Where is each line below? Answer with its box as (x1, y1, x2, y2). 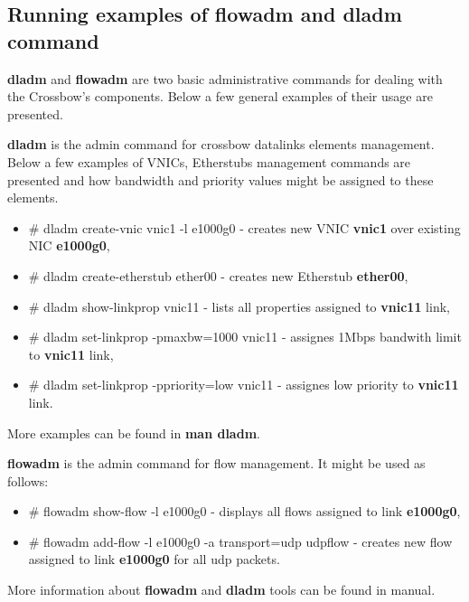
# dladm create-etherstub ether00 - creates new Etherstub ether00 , (28, 266, 408, 285)
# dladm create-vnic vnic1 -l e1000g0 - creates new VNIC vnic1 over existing (28, 218, 461, 237)
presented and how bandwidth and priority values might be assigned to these (7, 170, 434, 189)
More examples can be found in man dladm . (7, 423, 260, 442)
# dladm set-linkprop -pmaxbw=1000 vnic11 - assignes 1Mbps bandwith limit (28, 327, 462, 346)
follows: (7, 471, 49, 490)
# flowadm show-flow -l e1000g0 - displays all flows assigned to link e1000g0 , (28, 502, 461, 521)
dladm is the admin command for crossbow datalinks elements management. (7, 135, 435, 154)
